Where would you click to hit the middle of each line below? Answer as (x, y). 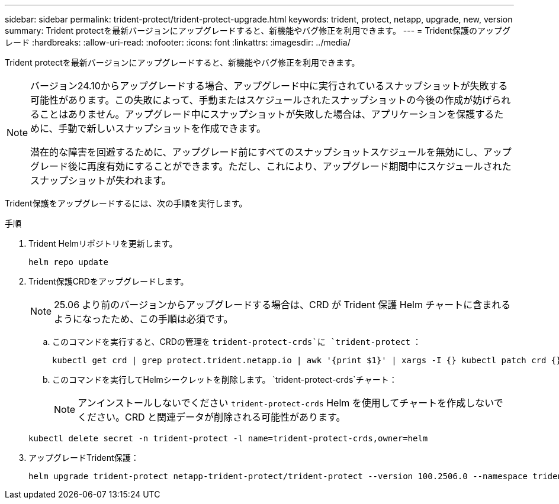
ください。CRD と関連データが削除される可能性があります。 (212, 417)
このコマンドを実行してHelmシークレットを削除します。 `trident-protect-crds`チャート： (225, 379)
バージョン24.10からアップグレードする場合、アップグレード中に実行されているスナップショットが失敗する (269, 86)
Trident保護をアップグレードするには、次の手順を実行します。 (126, 203)
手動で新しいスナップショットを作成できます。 (162, 128)
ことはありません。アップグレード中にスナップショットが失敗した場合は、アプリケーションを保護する (267, 114)
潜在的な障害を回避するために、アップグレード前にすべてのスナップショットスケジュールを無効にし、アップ (271, 152)
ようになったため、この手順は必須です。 (144, 319)
